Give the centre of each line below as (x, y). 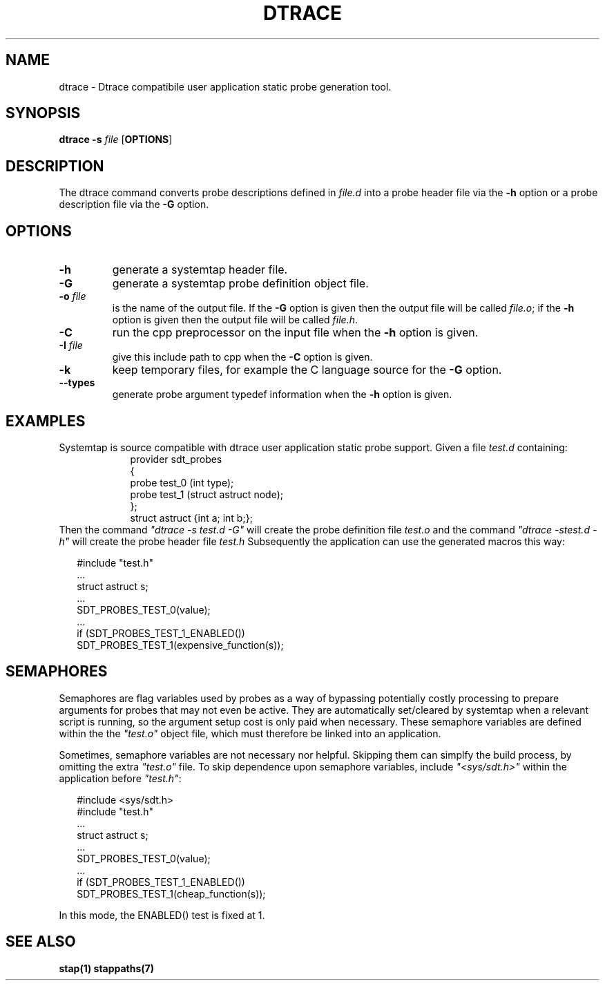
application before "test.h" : (120, 778)
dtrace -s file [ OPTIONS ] (116, 140)
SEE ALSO (41, 942)
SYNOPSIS (43, 113)
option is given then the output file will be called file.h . (235, 320)
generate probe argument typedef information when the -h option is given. (282, 395)
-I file (71, 345)
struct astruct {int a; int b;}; (191, 518)
